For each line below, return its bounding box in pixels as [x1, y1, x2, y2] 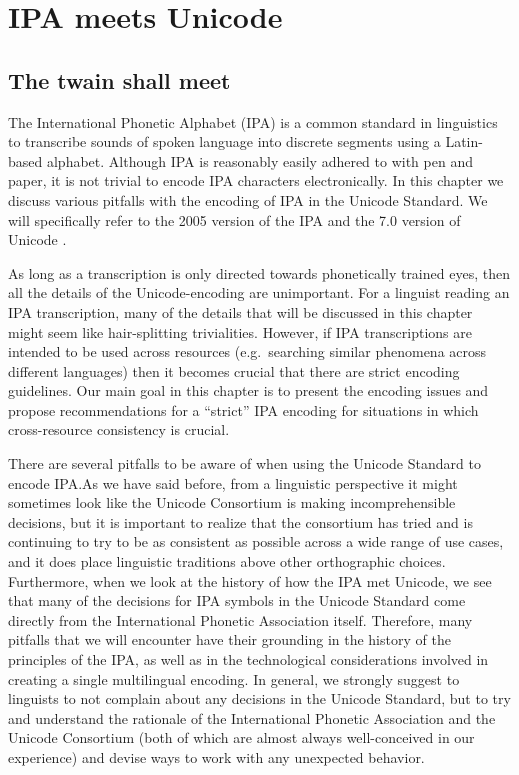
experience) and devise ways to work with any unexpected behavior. [8, 746, 425, 767]
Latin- [445, 131, 483, 152]
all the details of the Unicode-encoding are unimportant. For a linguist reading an [8, 282, 510, 303]
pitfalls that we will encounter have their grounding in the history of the [8, 629, 451, 650]
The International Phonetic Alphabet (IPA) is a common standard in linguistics [8, 111, 498, 132]
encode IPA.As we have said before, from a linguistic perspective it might [8, 472, 458, 493]
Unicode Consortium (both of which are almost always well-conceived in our [8, 727, 475, 748]
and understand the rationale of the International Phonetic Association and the [8, 707, 496, 728]
